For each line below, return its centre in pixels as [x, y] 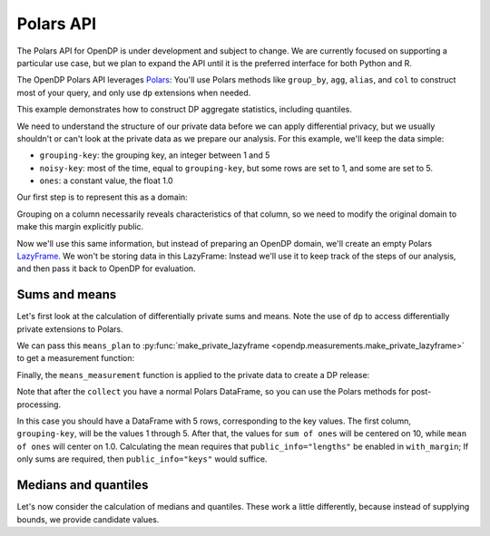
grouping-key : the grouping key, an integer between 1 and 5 [155, 155]
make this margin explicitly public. [80, 227]
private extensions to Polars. [70, 329]
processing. [39, 404]
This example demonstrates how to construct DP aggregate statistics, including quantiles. [185, 110]
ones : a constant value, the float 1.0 [106, 180]
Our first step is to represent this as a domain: [102, 197]
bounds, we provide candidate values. [88, 519]
